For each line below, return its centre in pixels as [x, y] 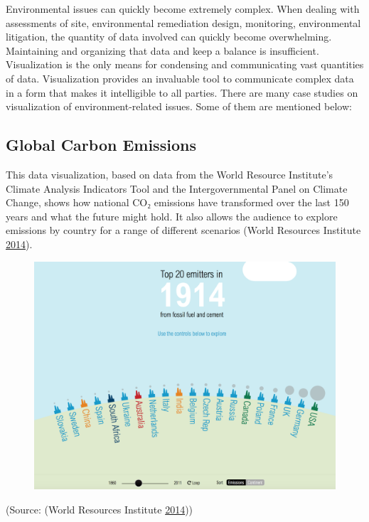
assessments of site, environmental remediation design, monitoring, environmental [183, 22]
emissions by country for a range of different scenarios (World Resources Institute [183, 230]
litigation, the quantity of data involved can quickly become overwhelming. [169, 37]
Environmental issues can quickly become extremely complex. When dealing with [183, 9]
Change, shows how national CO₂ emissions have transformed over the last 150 [177, 202]
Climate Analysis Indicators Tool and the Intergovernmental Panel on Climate [177, 188]
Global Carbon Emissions [101, 145]
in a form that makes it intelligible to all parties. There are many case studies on [182, 92]
